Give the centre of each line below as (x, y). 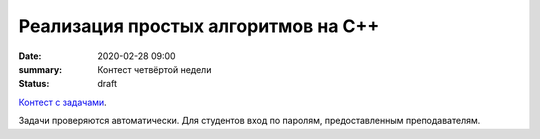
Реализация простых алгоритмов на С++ (199, 26)
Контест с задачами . (62, 102)
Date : (30, 56)
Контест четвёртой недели (154, 69)
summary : (40, 69)
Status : (34, 84)
